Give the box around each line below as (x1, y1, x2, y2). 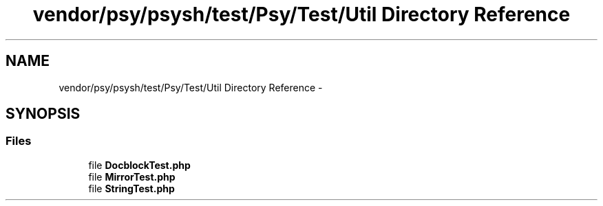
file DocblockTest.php (88, 159, 191, 171)
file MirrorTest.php (88, 170, 176, 183)
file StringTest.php (88, 182, 175, 194)
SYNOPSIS (6, 105, 81, 123)
